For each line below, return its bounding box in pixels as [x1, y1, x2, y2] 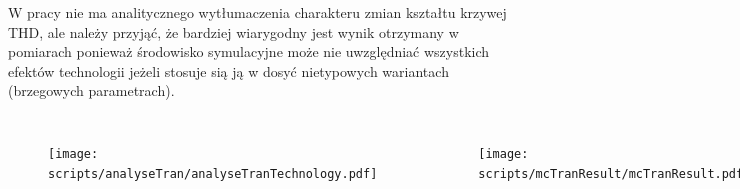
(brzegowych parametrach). [8, 80, 175, 101]
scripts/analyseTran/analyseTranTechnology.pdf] [48, 166, 378, 181]
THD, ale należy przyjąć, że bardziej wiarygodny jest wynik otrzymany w [8, 21, 459, 42]
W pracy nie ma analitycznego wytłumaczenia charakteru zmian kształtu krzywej [8, 2, 507, 22]
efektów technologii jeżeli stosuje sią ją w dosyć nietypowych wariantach [8, 60, 449, 81]
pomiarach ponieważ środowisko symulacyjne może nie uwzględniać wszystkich [8, 41, 490, 62]
